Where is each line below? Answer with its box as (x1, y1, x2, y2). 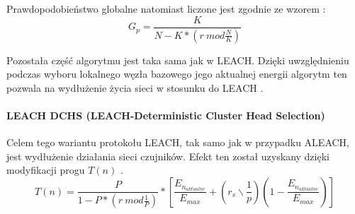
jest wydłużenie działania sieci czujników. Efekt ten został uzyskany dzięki (6, 148, 329, 163)
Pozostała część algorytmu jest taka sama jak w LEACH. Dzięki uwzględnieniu (6, 52, 349, 67)
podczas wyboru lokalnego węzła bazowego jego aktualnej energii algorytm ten (6, 66, 347, 81)
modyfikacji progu (6, 162, 85, 177)
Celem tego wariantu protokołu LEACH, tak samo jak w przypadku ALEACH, (6, 135, 350, 150)
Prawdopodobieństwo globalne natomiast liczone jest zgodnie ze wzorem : (6, 1, 326, 16)
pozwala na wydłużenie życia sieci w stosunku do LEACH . (6, 80, 264, 95)
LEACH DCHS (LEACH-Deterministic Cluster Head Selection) (6, 107, 325, 122)
